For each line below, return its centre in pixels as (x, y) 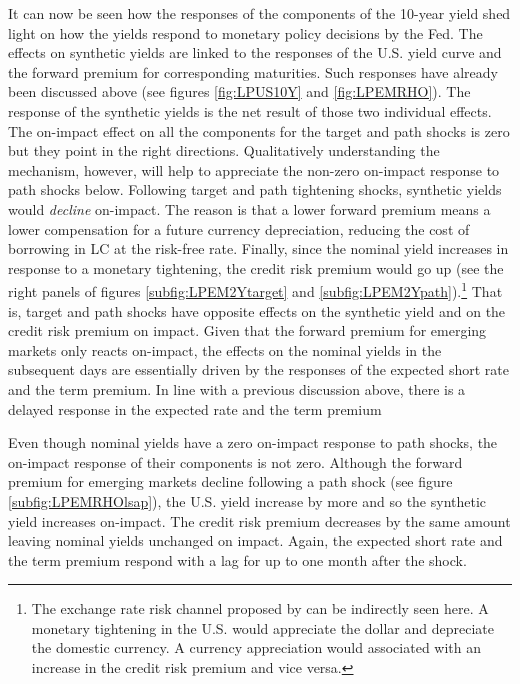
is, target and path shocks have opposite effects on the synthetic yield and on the (257, 310)
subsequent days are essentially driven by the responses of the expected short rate (258, 369)
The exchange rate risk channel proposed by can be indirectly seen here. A (260, 608)
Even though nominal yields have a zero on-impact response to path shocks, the (253, 442)
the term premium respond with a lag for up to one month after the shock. (237, 559)
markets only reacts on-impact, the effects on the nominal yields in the (225, 349)
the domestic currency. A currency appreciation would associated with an (256, 647)
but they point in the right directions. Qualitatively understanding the (224, 150)
